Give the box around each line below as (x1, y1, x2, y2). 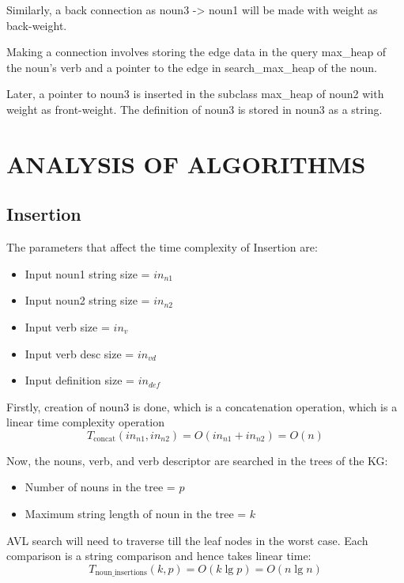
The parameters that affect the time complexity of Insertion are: (6, 239, 318, 256)
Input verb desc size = (25, 345, 134, 362)
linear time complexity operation (6, 414, 164, 430)
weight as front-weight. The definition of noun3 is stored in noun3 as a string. (6, 100, 383, 117)
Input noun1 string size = (25, 265, 150, 282)
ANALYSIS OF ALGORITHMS (6, 147, 366, 180)
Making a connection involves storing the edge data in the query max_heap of (6, 44, 387, 60)
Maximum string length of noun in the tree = (25, 505, 247, 522)
